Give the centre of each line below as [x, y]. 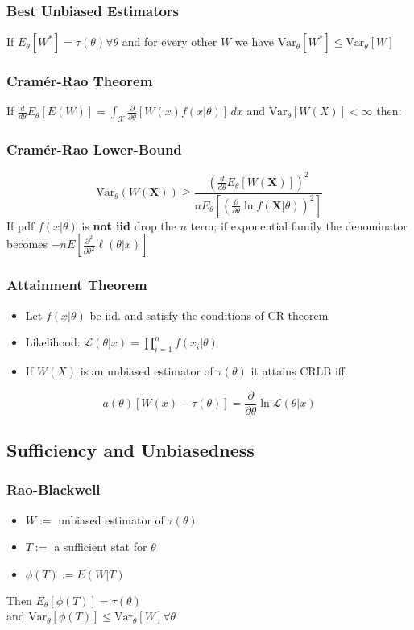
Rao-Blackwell [54, 489]
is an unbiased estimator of [147, 371]
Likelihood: [53, 342]
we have [255, 41]
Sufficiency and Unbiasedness [130, 450]
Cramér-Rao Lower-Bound [94, 149]
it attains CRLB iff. [299, 371]
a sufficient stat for [101, 547]
